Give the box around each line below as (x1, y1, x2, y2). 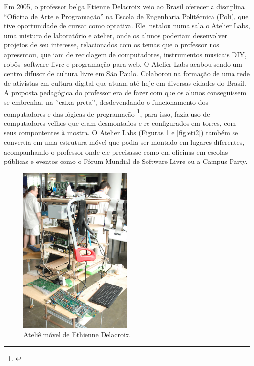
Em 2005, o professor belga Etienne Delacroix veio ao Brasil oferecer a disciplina (4, 1, 245, 11)
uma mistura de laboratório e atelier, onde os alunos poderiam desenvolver (4, 30, 228, 40)
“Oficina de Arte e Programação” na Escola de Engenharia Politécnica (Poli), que (4, 11, 249, 21)
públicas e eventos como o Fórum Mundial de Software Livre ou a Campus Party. (4, 156, 248, 166)
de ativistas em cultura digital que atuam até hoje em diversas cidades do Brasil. (4, 78, 246, 88)
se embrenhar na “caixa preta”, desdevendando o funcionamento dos (4, 97, 209, 107)
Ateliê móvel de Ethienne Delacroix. (23, 329, 131, 340)
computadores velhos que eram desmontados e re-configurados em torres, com (4, 118, 236, 128)
